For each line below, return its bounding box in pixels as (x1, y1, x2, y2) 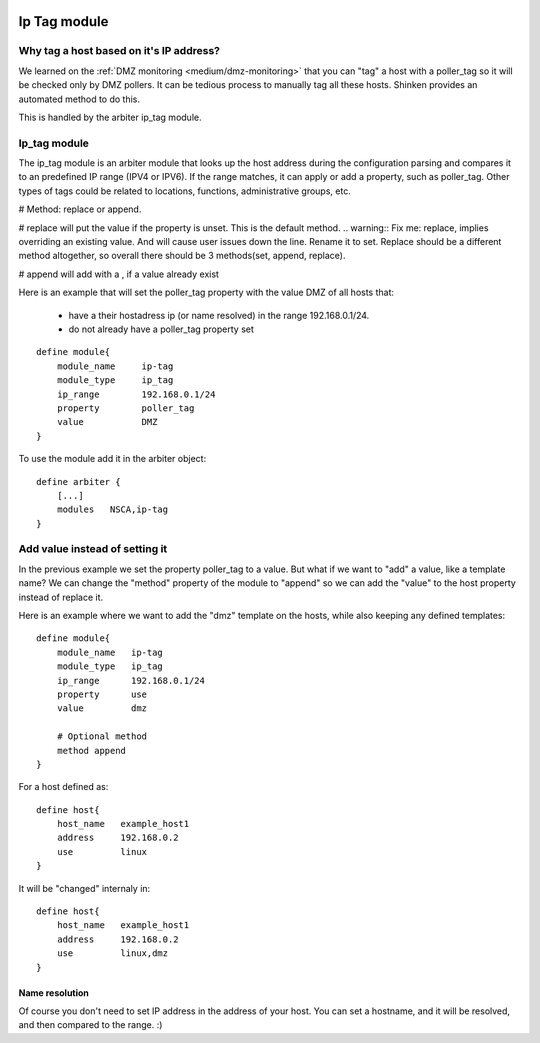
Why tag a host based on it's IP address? (18, 44, 220, 58)
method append (56, 745, 127, 756)
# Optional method (56, 731, 148, 742)
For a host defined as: (18, 781, 109, 793)
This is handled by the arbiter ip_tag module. (18, 111, 202, 123)
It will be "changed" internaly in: (18, 882, 151, 894)
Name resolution (18, 986, 90, 999)
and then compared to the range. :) (18, 1019, 163, 1031)
